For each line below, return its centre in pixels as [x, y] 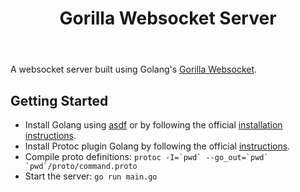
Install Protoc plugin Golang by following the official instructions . [157, 146]
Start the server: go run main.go [91, 176]
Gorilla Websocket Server [168, 18]
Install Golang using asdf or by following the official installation [153, 125]
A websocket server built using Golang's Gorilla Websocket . [134, 69]
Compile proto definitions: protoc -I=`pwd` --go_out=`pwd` [146, 156]
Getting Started [59, 100]
